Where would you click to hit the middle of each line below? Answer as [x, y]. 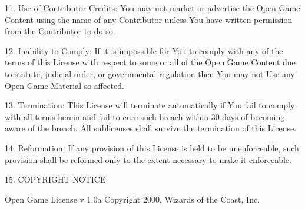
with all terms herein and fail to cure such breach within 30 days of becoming [145, 116]
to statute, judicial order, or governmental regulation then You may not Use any [150, 73]
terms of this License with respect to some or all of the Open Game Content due [150, 62]
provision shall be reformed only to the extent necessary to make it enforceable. [148, 159]
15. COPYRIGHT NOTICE [55, 179]
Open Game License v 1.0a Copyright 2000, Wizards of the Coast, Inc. [132, 199]
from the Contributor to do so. [60, 31]
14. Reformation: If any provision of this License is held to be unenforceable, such [152, 147]
